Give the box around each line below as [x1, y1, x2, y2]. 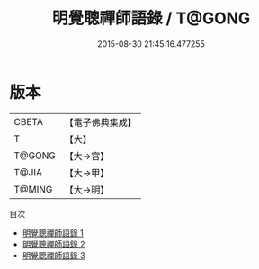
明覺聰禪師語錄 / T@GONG [51, 8, 251, 29]
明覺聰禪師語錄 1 [22, 227, 84, 238]
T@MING [13, 183, 53, 195]
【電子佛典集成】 [64, 116, 137, 129]
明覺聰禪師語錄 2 [22, 238, 85, 249]
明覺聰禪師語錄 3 [22, 249, 85, 261]
